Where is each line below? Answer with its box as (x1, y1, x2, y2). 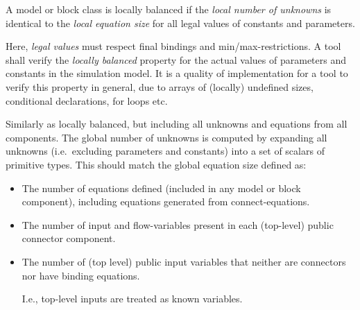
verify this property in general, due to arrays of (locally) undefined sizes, (6, 79, 314, 94)
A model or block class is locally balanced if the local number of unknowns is (6, 2, 332, 16)
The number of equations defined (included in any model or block (22, 180, 301, 195)
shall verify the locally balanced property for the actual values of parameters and (6, 52, 346, 67)
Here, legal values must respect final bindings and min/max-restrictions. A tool (6, 39, 341, 53)
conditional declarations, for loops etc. (6, 93, 168, 107)
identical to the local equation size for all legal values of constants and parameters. (6, 15, 355, 30)
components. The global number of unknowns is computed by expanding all (6, 130, 327, 144)
